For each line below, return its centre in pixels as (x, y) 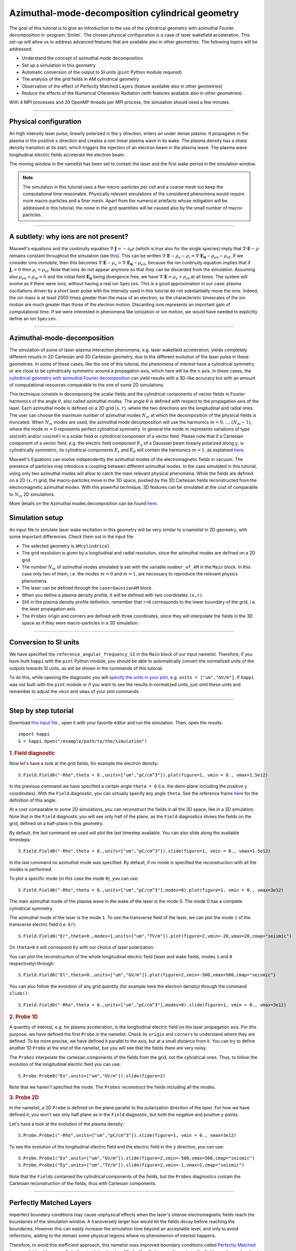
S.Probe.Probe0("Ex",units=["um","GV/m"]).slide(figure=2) (92, 1076)
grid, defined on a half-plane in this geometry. (56, 824)
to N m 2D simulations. (32, 495)
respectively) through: (32, 963)
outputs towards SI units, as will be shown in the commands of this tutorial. (86, 668)
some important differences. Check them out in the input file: (72, 537)
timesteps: (20, 839)
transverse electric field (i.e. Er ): (43, 924)
